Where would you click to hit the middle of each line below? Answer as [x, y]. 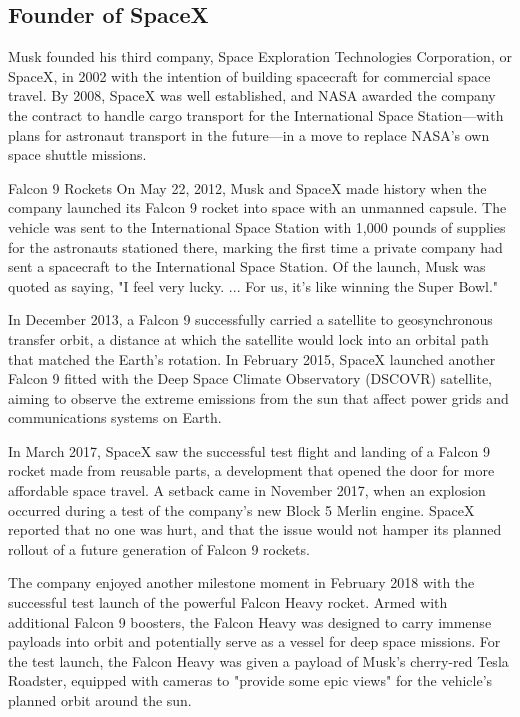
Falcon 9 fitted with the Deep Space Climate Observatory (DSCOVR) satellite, [250, 378]
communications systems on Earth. [115, 417]
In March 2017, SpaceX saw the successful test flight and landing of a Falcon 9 [249, 450]
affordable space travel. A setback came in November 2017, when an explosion [247, 490]
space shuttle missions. [77, 154]
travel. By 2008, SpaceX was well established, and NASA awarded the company [252, 95]
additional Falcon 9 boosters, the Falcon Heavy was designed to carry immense [250, 621]
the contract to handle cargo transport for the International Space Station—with [256, 114]
